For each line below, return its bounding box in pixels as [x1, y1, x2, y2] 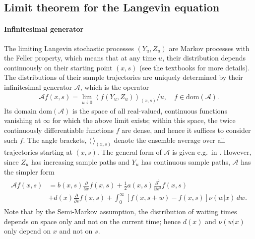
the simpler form [4, 166, 55, 177]
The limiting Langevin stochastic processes [4, 43, 134, 53]
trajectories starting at [4, 147, 72, 157]
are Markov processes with [169, 43, 250, 53]
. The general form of [97, 147, 162, 157]
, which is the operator [80, 81, 149, 92]
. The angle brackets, [23, 134, 87, 145]
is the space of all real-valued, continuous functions [72, 105, 227, 116]
